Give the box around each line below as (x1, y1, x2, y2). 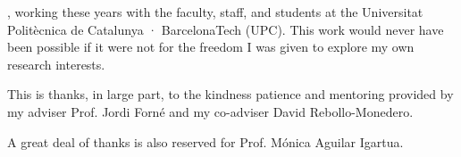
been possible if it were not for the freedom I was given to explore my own (7, 37, 415, 56)
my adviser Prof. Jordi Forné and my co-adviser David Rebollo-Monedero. (7, 102, 414, 120)
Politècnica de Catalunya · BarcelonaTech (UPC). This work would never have (7, 20, 444, 38)
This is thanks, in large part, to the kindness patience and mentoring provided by (7, 85, 454, 103)
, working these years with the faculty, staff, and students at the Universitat (7, 3, 423, 21)
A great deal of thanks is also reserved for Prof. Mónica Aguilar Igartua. (7, 132, 404, 151)
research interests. (7, 54, 105, 73)
